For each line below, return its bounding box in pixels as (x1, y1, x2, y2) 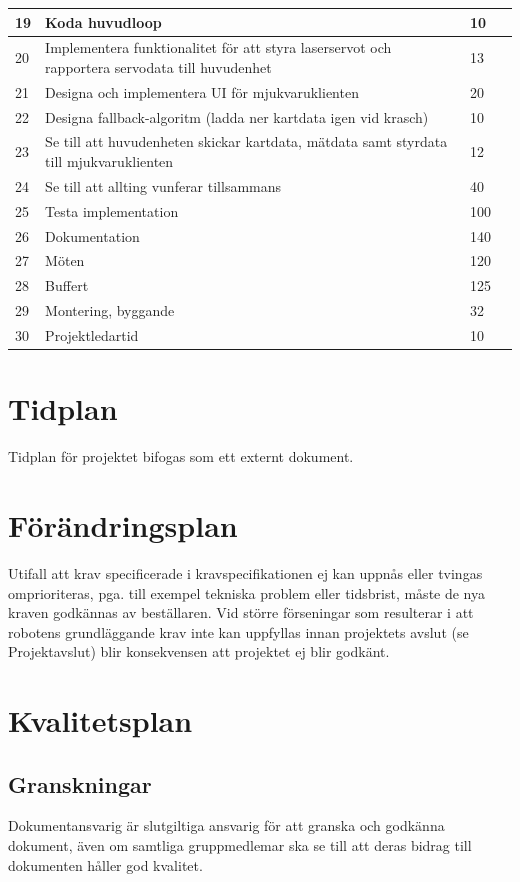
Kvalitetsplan (8, 700, 193, 741)
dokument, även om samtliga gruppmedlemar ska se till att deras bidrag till (8, 835, 472, 856)
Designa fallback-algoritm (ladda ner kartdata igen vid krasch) (45, 106, 429, 127)
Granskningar (8, 768, 152, 799)
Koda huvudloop (45, 11, 162, 32)
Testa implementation (45, 200, 179, 221)
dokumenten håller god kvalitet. (8, 854, 203, 875)
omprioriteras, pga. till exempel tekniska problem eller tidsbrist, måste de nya (8, 582, 486, 603)
